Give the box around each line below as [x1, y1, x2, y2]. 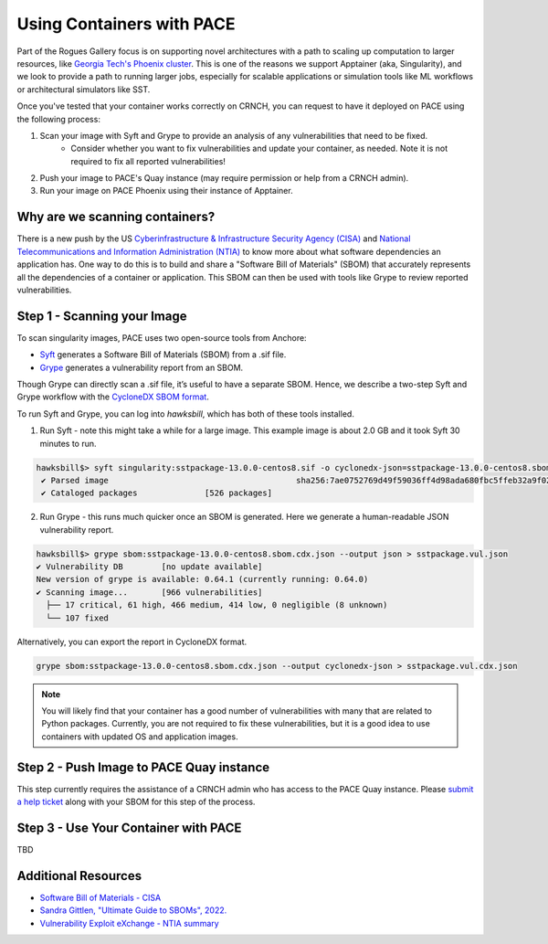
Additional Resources [16, 868, 142, 884]
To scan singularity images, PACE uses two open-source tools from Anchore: [16, 332, 307, 343]
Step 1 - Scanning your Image [16, 308, 187, 324]
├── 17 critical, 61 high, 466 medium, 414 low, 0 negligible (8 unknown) [46, 599, 388, 610]
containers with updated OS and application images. [41, 731, 238, 742]
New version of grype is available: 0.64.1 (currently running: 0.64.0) [36, 574, 369, 585]
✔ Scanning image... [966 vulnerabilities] [36, 587, 263, 598]
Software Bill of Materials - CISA [39, 892, 162, 903]
